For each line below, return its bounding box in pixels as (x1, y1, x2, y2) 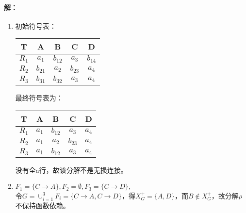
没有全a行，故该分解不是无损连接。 (15, 164, 128, 175)
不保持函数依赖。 (15, 200, 70, 210)
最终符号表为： (15, 93, 63, 103)
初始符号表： (15, 20, 56, 31)
